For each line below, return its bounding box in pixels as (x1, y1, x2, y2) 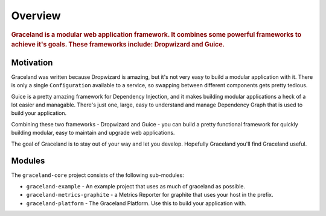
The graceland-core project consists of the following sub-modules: (11, 171, 184, 179)
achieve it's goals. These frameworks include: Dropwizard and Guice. (11, 40, 225, 49)
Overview (11, 9, 61, 22)
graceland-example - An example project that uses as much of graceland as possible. (26, 182, 246, 190)
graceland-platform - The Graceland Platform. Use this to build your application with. (26, 199, 247, 207)
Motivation (11, 57, 53, 67)
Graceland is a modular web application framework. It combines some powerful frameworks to (11, 30, 302, 39)
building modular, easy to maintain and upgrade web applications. (11, 129, 175, 137)
